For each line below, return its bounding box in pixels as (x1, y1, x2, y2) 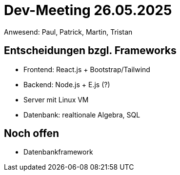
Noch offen (4, 127, 60, 140)
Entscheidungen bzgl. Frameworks (4, 44, 177, 57)
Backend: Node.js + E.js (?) (23, 80, 110, 89)
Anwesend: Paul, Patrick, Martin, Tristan (4, 27, 133, 36)
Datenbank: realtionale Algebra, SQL (23, 110, 140, 119)
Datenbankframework (23, 148, 93, 156)
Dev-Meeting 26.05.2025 (4, 2, 172, 19)
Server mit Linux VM (23, 95, 89, 104)
